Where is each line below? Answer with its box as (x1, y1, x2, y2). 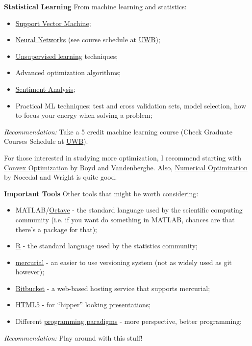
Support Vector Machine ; (15, 18, 91, 28)
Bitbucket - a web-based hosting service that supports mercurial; (15, 283, 210, 293)
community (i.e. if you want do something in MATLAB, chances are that (15, 214, 235, 224)
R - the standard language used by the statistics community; (15, 240, 198, 251)
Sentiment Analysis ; (15, 83, 76, 94)
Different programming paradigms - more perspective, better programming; (15, 316, 242, 326)
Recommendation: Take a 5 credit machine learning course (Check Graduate (4, 126, 232, 136)
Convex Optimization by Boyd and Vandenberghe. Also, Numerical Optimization (4, 162, 248, 172)
